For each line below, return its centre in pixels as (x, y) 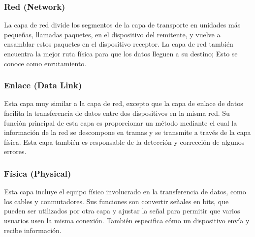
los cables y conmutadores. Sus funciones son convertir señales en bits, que (116, 201)
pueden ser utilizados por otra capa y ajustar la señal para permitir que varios (122, 211)
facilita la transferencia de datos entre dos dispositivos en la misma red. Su (117, 113)
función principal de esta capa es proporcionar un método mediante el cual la (121, 122)
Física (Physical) (38, 173)
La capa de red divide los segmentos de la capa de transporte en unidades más (122, 25)
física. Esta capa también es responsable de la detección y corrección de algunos (124, 142)
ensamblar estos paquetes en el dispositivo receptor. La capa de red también (119, 44)
